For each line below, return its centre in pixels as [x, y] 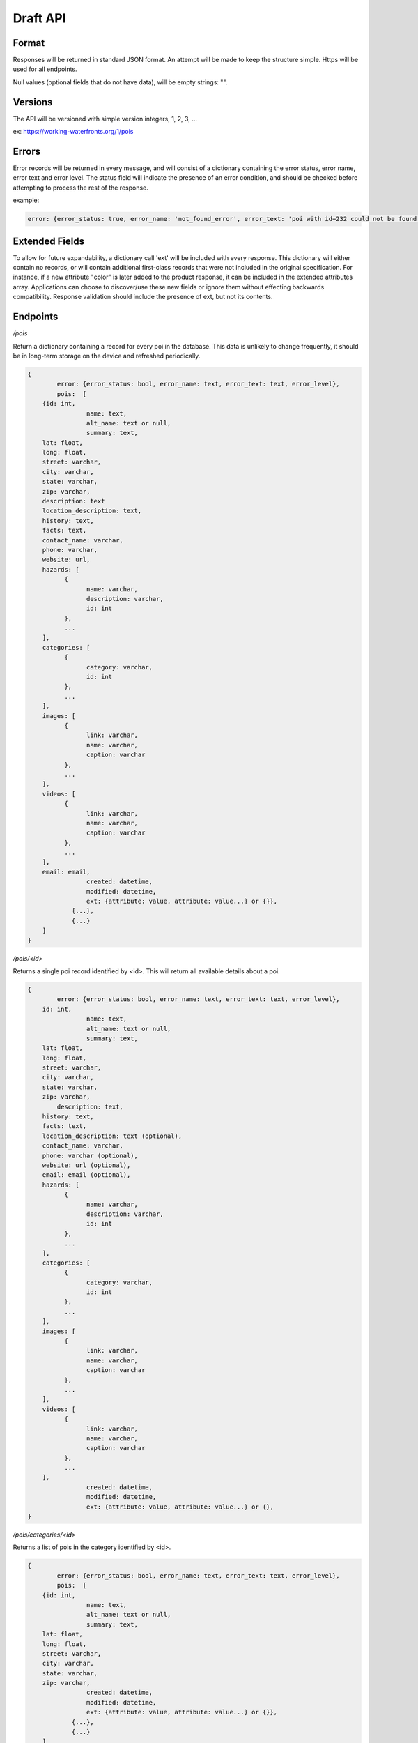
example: [26, 200]
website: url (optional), [86, 1165]
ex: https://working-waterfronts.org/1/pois [73, 132]
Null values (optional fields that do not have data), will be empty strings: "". [120, 82]
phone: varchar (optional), [90, 1155]
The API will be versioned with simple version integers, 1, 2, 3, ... [105, 119]
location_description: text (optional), [112, 1136]
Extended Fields [49, 241]
